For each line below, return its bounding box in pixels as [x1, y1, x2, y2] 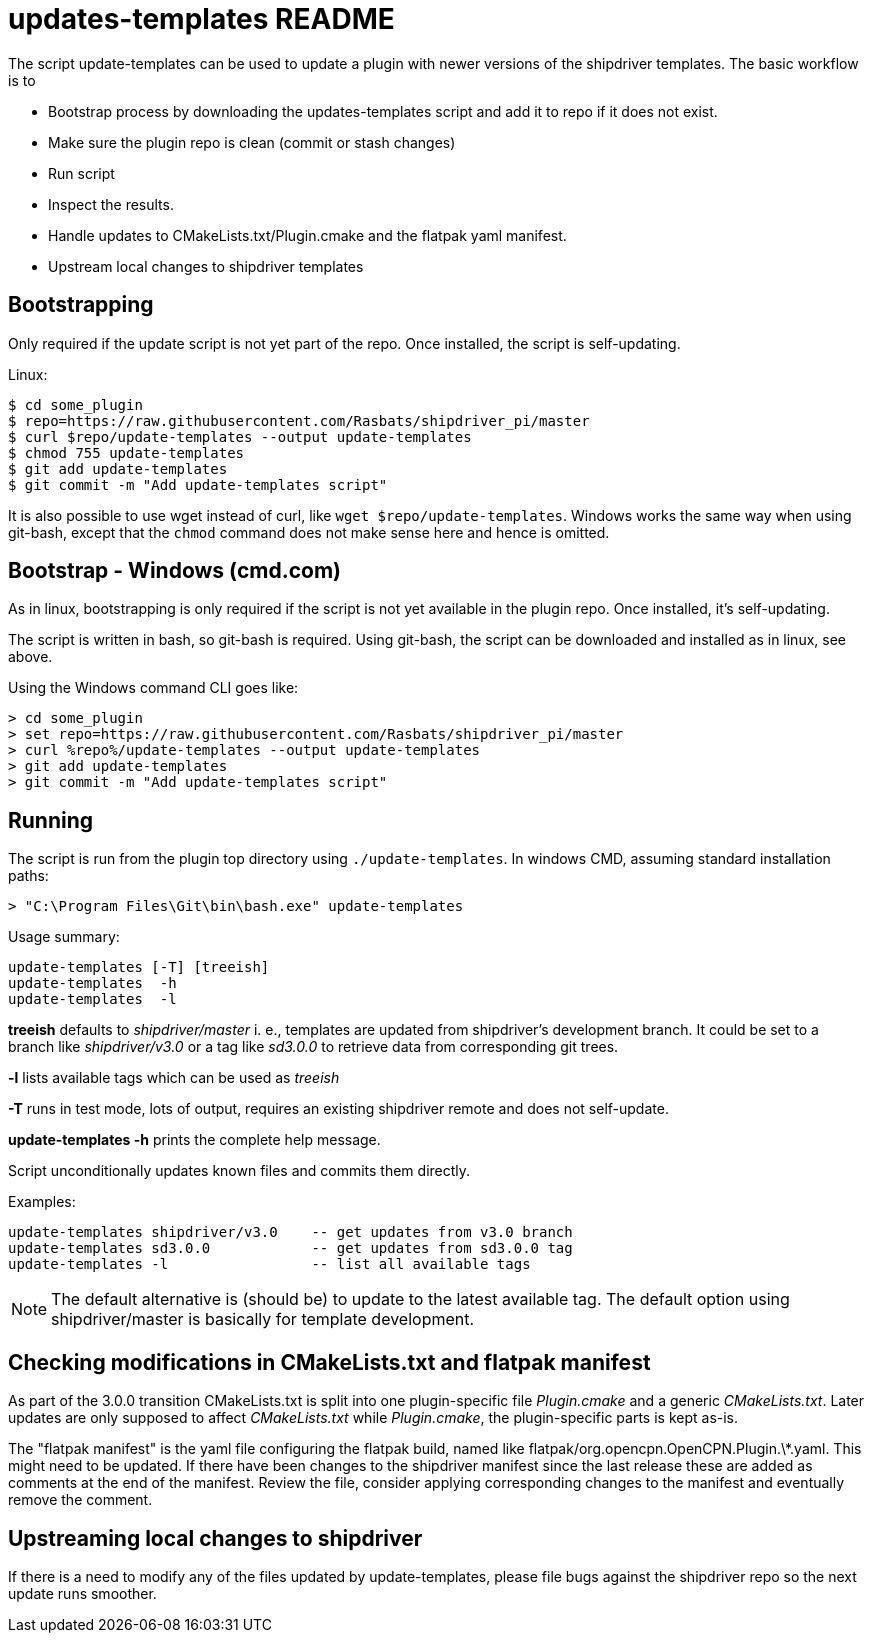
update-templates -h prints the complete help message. [8, 1131, 381, 1149]
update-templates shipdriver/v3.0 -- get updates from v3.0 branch [8, 1224, 573, 1241]
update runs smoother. [8, 1584, 157, 1602]
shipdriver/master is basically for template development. [51, 1309, 475, 1330]
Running [8, 807, 94, 833]
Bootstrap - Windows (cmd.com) [8, 558, 341, 584]
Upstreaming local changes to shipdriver [8, 1525, 423, 1551]
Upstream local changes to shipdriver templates [48, 257, 364, 275]
